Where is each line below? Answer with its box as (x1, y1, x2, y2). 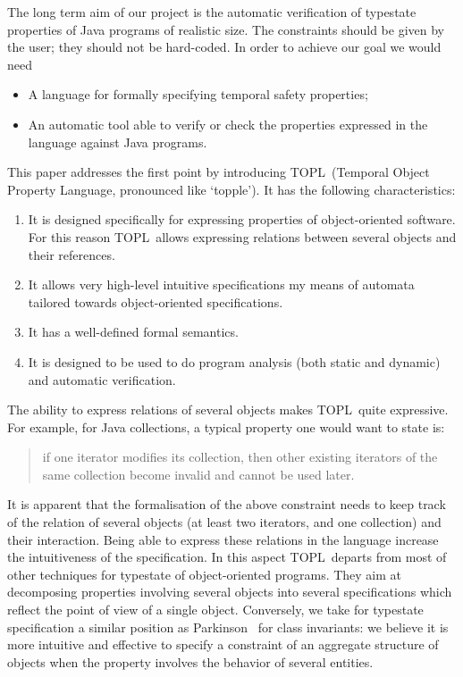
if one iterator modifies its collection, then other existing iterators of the (42, 447, 438, 466)
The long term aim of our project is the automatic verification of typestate (7, 3, 417, 21)
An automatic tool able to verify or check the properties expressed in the (28, 114, 428, 133)
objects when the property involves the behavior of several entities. (7, 652, 374, 671)
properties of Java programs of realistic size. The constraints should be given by (7, 20, 445, 38)
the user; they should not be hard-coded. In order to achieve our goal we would (7, 38, 442, 56)
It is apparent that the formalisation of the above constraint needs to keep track (7, 495, 446, 514)
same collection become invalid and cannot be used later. (42, 464, 355, 483)
